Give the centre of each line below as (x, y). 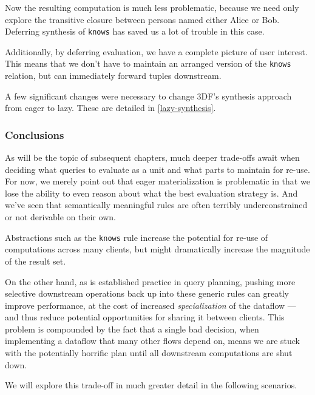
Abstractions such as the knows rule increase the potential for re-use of (137, 237)
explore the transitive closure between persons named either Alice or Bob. (142, 19)
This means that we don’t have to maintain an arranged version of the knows (148, 63)
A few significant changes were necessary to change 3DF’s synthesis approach (148, 96)
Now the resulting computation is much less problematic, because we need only (152, 7)
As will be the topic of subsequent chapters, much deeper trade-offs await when (152, 157)
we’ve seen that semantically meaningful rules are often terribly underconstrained (156, 205)
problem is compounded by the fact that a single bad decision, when (132, 329)
